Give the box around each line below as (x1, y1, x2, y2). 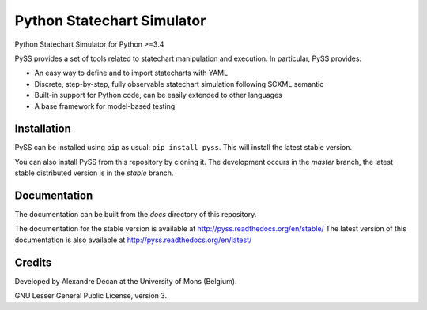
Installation (14, 122, 71, 136)
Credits (14, 256, 52, 269)
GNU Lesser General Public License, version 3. (14, 291, 168, 301)
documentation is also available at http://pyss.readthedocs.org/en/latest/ (14, 235, 252, 245)
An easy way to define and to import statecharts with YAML (34, 68, 229, 78)
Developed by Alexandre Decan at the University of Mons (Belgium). (14, 276, 237, 286)
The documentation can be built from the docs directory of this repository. (14, 210, 257, 219)
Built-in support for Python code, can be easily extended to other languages (34, 91, 282, 100)
